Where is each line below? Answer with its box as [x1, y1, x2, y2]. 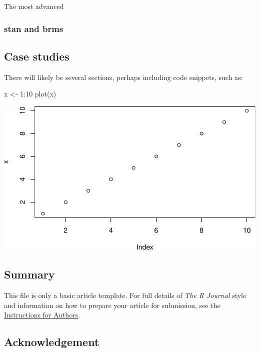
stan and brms [4, 22, 63, 34]
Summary [4, 266, 55, 282]
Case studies [4, 48, 69, 63]
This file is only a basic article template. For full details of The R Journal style [4, 290, 246, 300]
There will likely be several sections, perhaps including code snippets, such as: [4, 71, 243, 82]
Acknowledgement [4, 334, 99, 349]
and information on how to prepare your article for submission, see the [4, 299, 220, 310]
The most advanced [4, 1, 64, 11]
